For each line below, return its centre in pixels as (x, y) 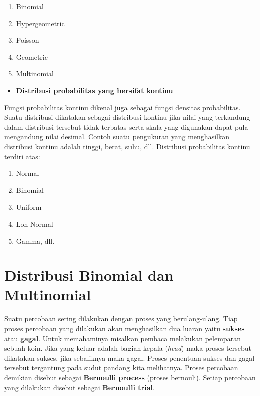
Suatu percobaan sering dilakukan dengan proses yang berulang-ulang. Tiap (121, 319)
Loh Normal (34, 223)
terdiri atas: (22, 156)
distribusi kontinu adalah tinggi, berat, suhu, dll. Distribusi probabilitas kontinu (127, 146)
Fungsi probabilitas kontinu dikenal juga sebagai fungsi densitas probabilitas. (122, 107)
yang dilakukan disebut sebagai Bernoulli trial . (79, 387)
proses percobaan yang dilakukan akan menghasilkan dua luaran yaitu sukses (124, 328)
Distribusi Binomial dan (89, 275)
